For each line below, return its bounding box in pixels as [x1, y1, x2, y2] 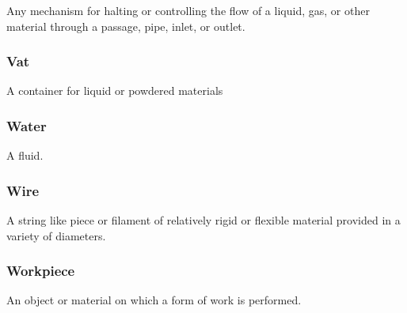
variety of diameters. [6, 227, 106, 243]
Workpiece [6, 261, 75, 281]
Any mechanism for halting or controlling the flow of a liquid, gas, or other [6, 2, 370, 18]
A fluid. [6, 147, 44, 164]
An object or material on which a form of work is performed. [6, 292, 302, 308]
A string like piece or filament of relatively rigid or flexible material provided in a [6, 212, 401, 228]
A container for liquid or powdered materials [6, 82, 223, 99]
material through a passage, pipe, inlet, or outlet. [6, 17, 245, 34]
